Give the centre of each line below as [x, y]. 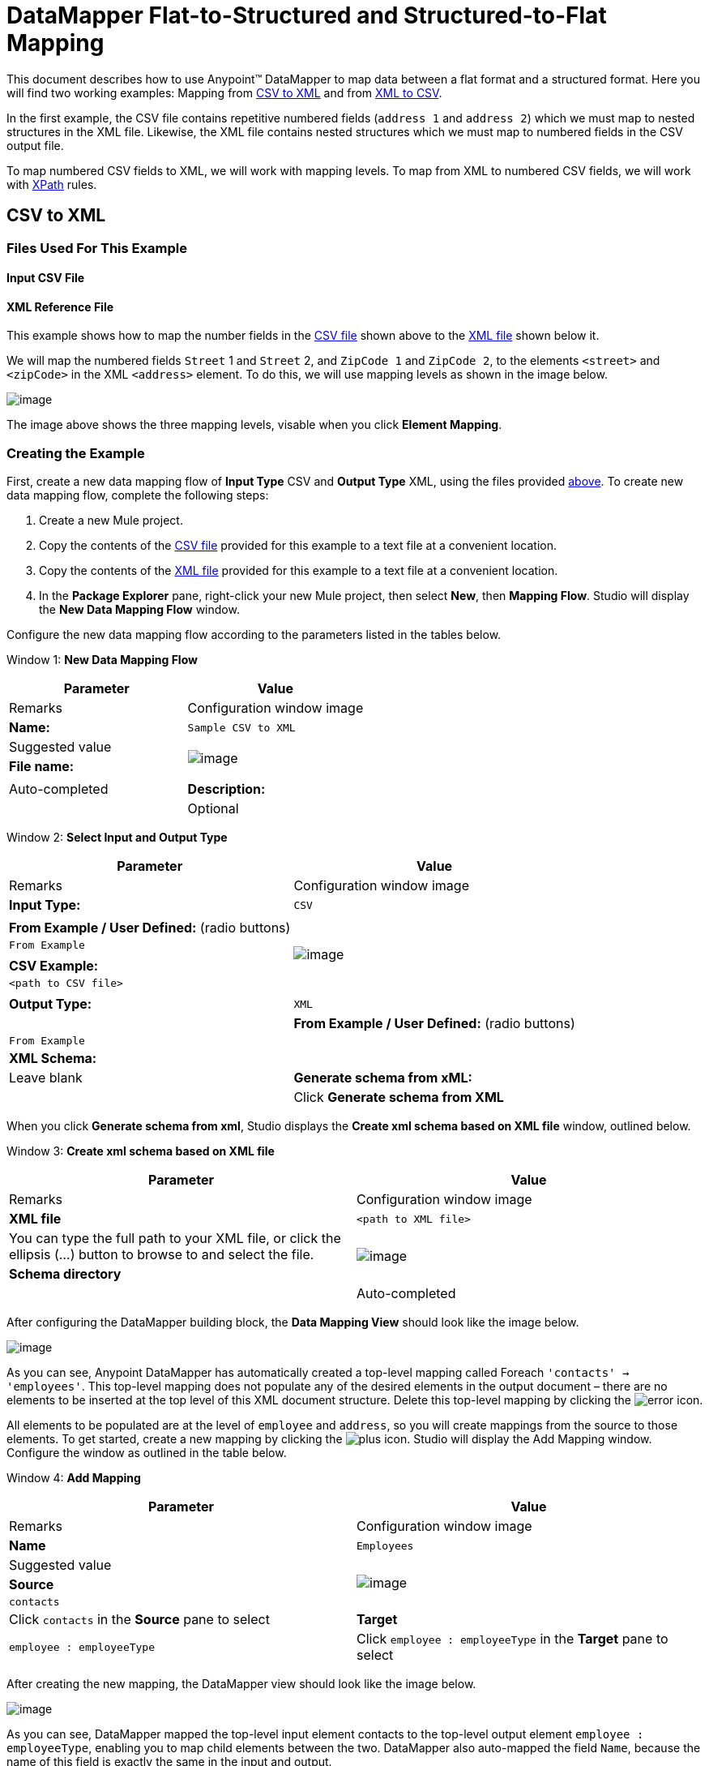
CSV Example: [54, 966]
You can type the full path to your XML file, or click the [175, 1239]
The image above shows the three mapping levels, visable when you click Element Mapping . [254, 425]
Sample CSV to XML [241, 727]
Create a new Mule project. [111, 521]
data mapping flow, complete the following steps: [138, 495]
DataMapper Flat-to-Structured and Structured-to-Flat [307, 15]
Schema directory [65, 1274]
